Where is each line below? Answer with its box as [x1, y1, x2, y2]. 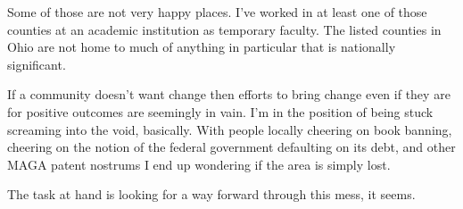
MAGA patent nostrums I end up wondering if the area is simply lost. [7, 155, 391, 173]
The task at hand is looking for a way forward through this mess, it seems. [7, 185, 416, 204]
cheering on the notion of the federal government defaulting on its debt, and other [7, 138, 456, 156]
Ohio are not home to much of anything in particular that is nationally [7, 38, 396, 56]
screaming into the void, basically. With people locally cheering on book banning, [7, 120, 452, 138]
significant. [7, 54, 66, 73]
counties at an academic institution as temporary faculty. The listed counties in [7, 20, 442, 38]
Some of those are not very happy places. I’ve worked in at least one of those [7, 3, 427, 21]
